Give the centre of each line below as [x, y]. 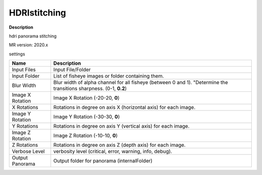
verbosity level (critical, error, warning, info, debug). [113, 152]
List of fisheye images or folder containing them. [109, 76]
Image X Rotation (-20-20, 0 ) [87, 98]
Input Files [24, 70]
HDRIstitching [38, 13]
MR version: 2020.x [29, 45]
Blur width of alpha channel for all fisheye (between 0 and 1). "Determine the [141, 83]
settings [17, 54]
